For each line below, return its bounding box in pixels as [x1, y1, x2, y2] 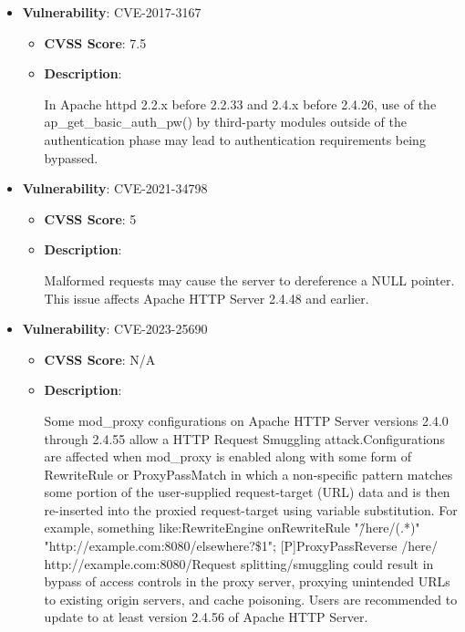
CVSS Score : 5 [44, 209, 137, 228]
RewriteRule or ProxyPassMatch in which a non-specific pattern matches [44, 464, 453, 483]
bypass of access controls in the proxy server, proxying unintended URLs [44, 572, 450, 591]
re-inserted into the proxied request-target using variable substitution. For [44, 500, 458, 519]
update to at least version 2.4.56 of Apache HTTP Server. [44, 607, 368, 627]
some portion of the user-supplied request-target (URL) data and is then [44, 482, 450, 502]
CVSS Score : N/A [44, 349, 156, 368]
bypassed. [44, 148, 98, 167]
